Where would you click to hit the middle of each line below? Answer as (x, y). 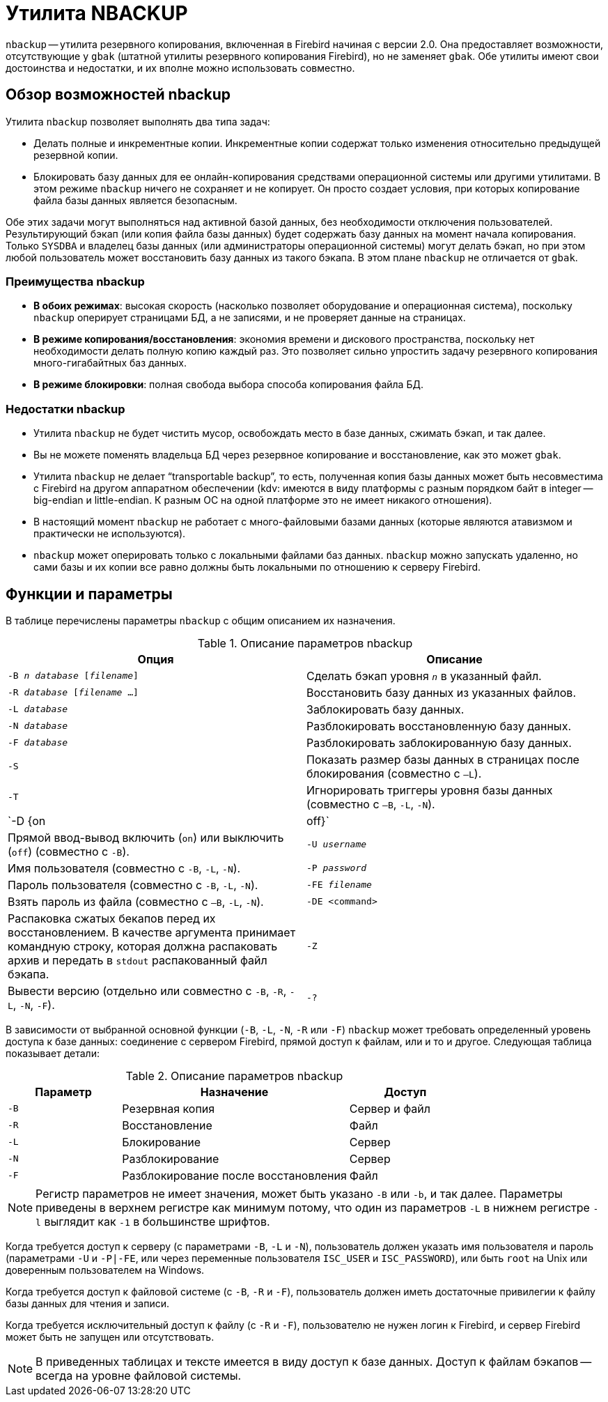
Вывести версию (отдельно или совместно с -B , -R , (147, 991)
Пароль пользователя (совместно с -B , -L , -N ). (133, 885)
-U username (337, 845)
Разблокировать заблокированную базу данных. (439, 742)
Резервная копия (169, 1108)
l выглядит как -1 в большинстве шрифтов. (153, 1221)
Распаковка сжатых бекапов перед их (112, 918)
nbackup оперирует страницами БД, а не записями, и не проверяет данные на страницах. (250, 318)
